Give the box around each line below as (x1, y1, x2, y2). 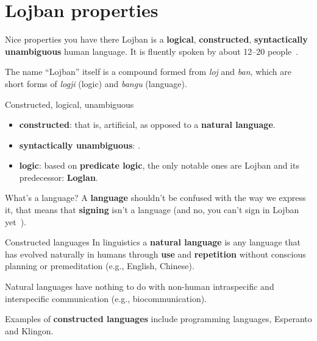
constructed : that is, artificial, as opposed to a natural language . (19, 118, 276, 131)
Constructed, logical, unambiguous (5, 97, 134, 110)
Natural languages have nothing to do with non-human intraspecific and (5, 280, 274, 293)
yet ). (5, 215, 27, 228)
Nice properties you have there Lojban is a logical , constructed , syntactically (5, 33, 308, 46)
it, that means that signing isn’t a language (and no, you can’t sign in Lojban (5, 203, 299, 216)
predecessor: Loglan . (19, 170, 98, 183)
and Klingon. (5, 324, 54, 337)
